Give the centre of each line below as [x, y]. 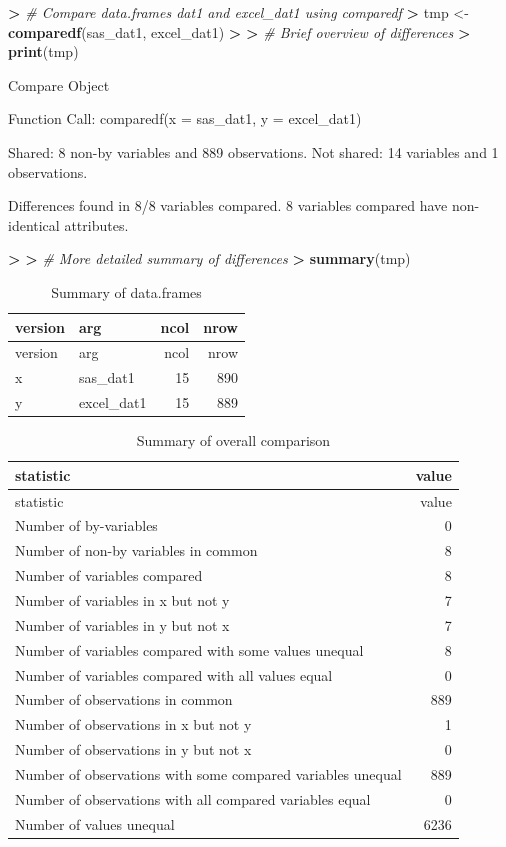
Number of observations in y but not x [133, 749]
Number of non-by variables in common [136, 550]
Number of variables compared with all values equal [174, 674]
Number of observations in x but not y [133, 724]
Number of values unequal [95, 823]
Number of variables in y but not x [122, 624]
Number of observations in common [124, 699]
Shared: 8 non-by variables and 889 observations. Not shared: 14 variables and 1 [253, 151]
